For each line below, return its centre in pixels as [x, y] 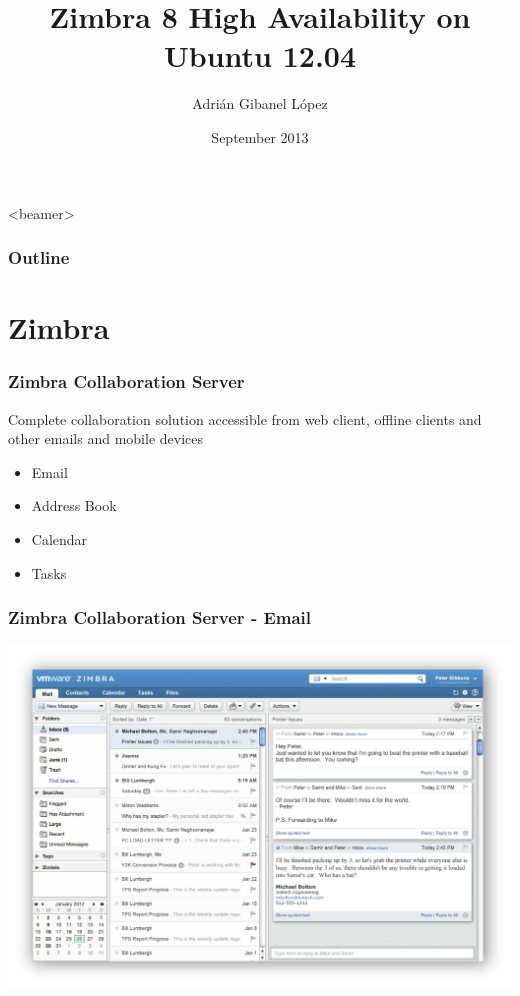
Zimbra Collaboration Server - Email [160, 617]
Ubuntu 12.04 [260, 55]
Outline [39, 257]
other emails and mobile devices [106, 438]
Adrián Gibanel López [260, 103]
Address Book [74, 505]
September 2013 [260, 136]
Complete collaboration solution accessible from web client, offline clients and [245, 418]
